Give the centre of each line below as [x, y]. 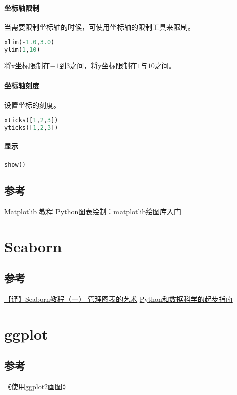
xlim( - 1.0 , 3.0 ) [29, 43]
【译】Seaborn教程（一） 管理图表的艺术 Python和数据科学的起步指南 [118, 299]
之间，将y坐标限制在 [103, 66]
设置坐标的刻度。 [32, 104]
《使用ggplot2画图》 [37, 387]
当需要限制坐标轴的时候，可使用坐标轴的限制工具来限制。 [99, 26]
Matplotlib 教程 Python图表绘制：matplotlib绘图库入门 [93, 211]
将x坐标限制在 [27, 66]
